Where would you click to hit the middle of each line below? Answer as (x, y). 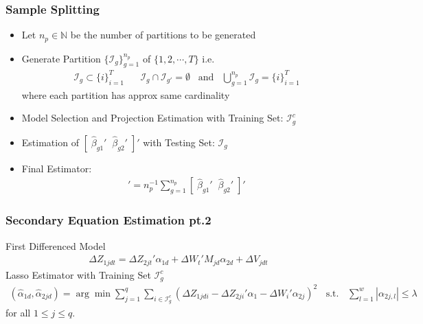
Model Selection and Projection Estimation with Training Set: (152, 118)
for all (18, 312)
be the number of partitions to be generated (163, 35)
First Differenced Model (56, 245)
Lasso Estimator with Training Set (78, 274)
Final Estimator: (57, 168)
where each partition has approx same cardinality (126, 94)
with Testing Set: (179, 142)
